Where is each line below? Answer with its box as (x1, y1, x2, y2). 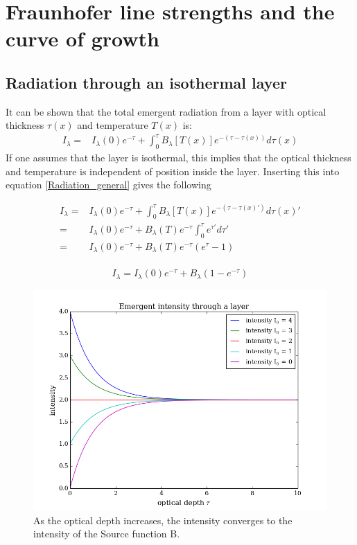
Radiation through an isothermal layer (6, 71, 287, 93)
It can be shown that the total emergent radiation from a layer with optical (6, 104, 326, 118)
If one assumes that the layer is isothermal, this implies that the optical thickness (6, 150, 351, 165)
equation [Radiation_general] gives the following (6, 177, 211, 192)
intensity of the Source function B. (33, 526, 180, 541)
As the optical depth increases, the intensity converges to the (33, 512, 293, 527)
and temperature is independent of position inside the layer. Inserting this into (6, 163, 340, 178)
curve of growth (6, 24, 159, 53)
